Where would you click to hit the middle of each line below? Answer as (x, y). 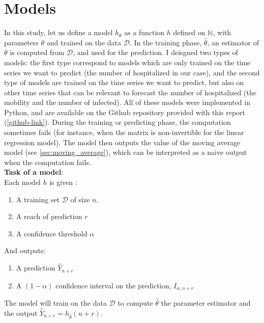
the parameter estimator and (206, 303)
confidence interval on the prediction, (113, 285)
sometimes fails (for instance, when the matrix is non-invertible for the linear (124, 132)
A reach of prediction (49, 216)
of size (80, 199)
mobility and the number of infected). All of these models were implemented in (127, 102)
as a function (144, 32)
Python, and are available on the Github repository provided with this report (125, 112)
